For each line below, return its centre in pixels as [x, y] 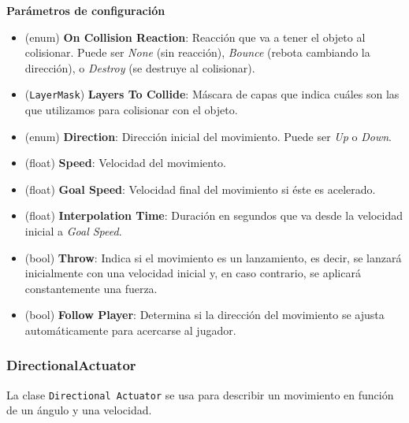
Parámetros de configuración [86, 10]
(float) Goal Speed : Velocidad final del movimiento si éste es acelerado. [200, 189]
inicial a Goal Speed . [73, 231]
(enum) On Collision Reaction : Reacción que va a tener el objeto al [195, 37]
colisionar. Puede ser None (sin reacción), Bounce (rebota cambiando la [197, 52]
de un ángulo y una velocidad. [79, 410]
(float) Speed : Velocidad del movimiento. [125, 163]
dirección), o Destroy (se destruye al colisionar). [140, 67]
